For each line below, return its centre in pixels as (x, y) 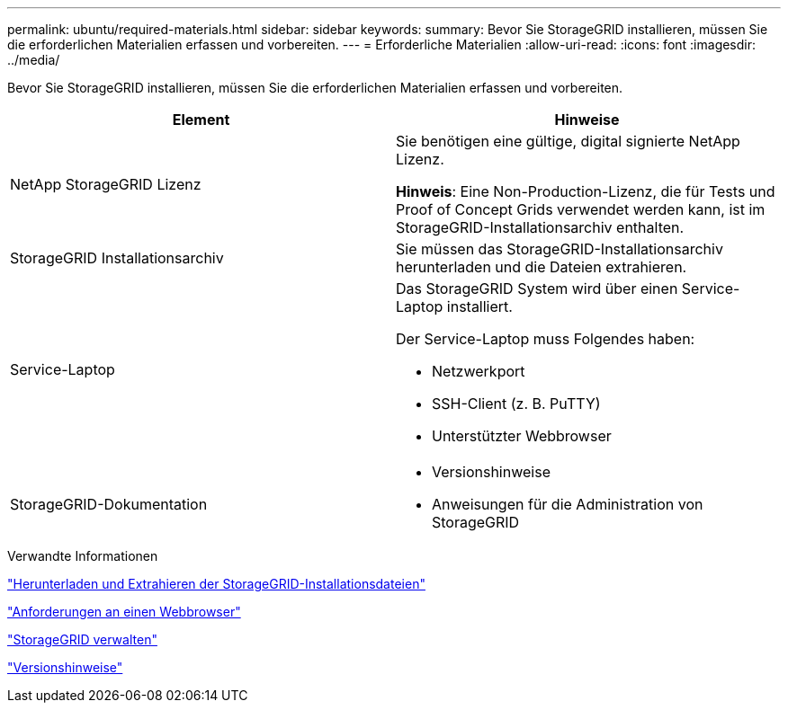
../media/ (34, 60)
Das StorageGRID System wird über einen (537, 288)
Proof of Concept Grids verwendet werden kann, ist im (581, 209)
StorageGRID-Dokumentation (109, 504)
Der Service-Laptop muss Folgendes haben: (546, 339)
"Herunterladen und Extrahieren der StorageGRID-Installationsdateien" (216, 584)
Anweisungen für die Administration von (568, 504)
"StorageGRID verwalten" (82, 639)
